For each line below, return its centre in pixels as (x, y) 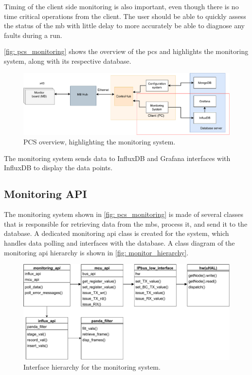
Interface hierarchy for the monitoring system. (92, 366)
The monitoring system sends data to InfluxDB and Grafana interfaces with (117, 158)
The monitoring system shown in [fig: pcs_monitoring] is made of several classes (124, 214)
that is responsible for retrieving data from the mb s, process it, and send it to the (126, 223)
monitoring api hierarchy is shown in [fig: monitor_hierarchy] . (96, 252)
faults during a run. (33, 35)
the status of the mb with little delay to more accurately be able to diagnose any (124, 26)
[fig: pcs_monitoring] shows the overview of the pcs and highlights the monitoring (126, 51)
